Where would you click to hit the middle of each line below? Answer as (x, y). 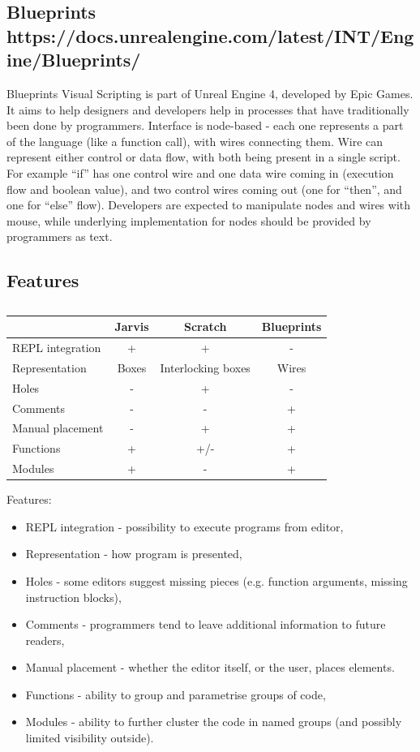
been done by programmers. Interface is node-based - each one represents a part (205, 125)
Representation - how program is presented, (134, 554)
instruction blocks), (73, 597)
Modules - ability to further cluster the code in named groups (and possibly (214, 722)
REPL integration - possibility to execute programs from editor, (184, 526)
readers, (45, 640)
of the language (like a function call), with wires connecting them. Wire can (195, 141)
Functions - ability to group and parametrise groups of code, (176, 694)
